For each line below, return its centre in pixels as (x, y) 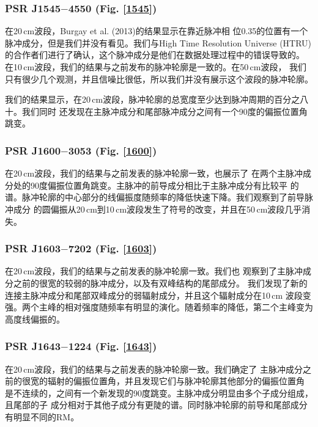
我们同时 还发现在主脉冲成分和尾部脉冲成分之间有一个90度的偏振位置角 (165, 111)
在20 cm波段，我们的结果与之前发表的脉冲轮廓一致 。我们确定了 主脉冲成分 (154, 369)
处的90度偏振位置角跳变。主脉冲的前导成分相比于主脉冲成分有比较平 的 (156, 185)
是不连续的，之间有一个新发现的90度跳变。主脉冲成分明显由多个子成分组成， (159, 392)
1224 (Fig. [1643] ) (113, 346)
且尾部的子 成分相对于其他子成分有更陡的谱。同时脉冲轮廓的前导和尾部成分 (156, 405)
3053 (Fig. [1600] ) (113, 150)
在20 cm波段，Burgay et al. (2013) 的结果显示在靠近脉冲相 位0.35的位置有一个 (157, 31)
